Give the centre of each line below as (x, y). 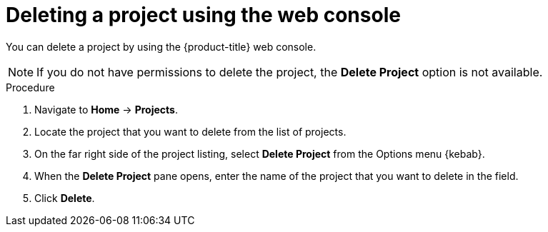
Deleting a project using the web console (203, 15)
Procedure (30, 87)
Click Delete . (65, 198)
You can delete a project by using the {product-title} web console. (161, 46)
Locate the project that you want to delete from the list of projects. (190, 131)
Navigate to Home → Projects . (106, 109)
